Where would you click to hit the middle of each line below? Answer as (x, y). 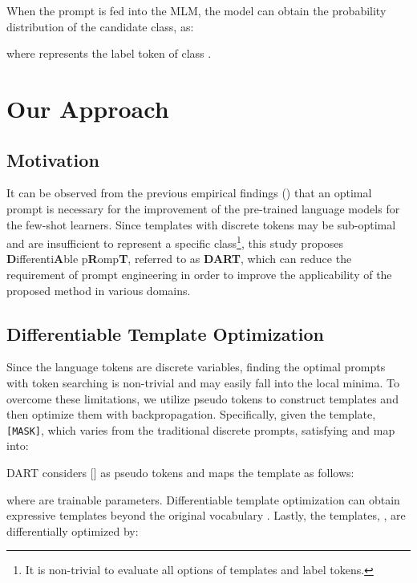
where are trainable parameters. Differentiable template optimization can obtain (203, 499)
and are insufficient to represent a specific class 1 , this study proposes (175, 242)
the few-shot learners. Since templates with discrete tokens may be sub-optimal (201, 224)
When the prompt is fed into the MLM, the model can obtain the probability (196, 10)
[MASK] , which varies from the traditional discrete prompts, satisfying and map (201, 429)
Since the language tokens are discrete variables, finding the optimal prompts (196, 367)
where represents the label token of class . (109, 53)
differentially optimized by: (73, 530)
